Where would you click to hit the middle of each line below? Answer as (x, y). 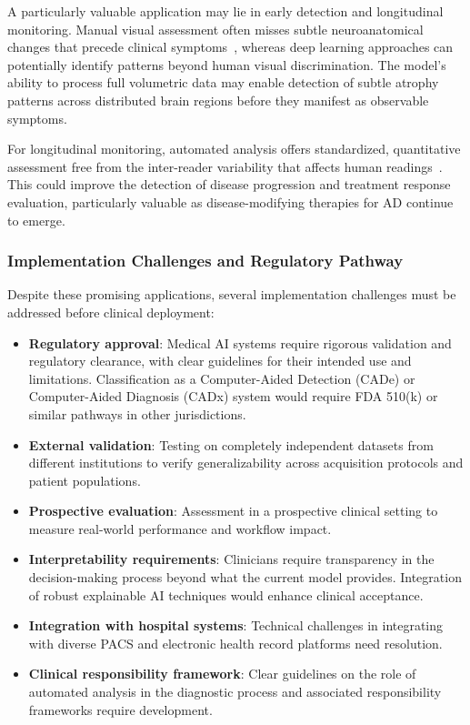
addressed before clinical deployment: (111, 312)
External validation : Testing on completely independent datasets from (231, 444)
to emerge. (36, 220)
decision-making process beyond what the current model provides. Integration (245, 577)
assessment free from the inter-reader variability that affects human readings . (225, 166)
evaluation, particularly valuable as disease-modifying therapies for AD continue (230, 201)
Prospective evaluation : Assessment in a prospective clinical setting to (233, 511)
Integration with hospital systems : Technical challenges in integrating (236, 625)
